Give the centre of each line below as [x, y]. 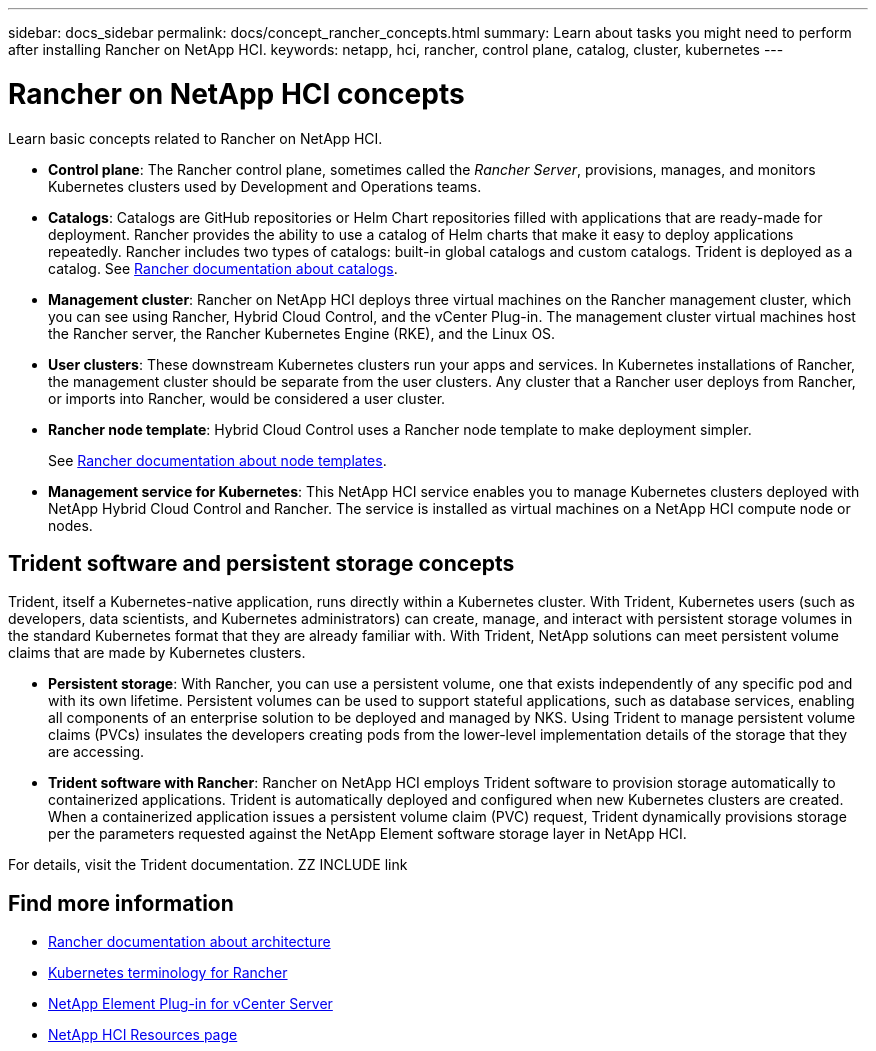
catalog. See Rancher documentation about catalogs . [223, 268]
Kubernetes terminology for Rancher [168, 973]
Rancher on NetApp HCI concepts [236, 93]
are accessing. [96, 752]
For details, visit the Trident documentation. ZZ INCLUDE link [208, 865]
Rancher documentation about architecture [189, 942]
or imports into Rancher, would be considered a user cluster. [247, 398]
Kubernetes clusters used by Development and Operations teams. [265, 186]
